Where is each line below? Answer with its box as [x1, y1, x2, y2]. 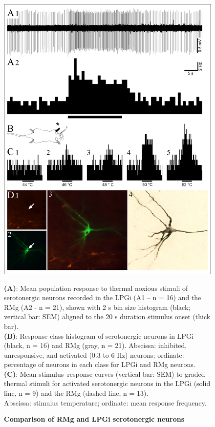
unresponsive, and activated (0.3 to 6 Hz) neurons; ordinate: [4, 349, 184, 360]
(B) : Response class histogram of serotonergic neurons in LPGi [4, 330, 193, 341]
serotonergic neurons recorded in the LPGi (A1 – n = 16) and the [4, 292, 201, 303]
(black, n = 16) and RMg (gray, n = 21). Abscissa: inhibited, [4, 340, 187, 350]
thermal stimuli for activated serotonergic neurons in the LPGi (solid [4, 378, 211, 388]
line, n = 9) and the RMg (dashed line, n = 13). [4, 388, 149, 398]
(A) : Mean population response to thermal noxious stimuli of [4, 283, 188, 293]
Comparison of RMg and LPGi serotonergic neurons [4, 414, 185, 424]
